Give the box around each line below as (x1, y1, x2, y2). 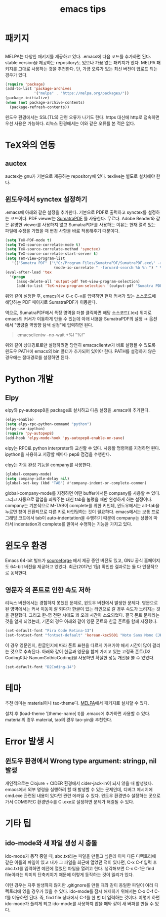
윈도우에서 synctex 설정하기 (5, 195, 87, 203)
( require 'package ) (5, 81, 45, 87)
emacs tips (60, 3, 106, 15)
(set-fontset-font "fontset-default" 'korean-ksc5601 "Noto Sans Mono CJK (5, 633, 163, 638)
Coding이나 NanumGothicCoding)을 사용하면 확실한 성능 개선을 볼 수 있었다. (5, 654, 155, 660)
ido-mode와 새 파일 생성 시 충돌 (5, 839, 98, 847)
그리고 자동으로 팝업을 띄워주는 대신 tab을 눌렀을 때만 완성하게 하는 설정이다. (5, 496, 153, 502)
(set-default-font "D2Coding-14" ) (5, 664, 77, 670)
